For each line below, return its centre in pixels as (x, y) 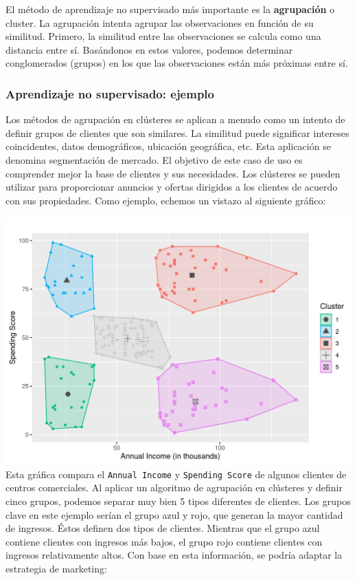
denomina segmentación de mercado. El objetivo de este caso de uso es (154, 159)
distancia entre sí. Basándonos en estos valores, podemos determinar (149, 49)
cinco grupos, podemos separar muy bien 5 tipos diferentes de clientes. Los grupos (178, 501)
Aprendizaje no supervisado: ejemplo (110, 93)
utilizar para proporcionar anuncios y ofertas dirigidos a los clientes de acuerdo (172, 187)
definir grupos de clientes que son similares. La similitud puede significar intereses (177, 132)
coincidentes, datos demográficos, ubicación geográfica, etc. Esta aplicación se (168, 146)
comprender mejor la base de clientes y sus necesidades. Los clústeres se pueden (173, 173)
